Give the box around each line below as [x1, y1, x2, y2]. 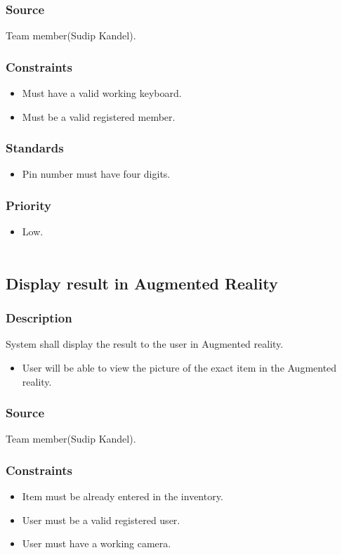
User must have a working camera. [22, 536, 171, 551]
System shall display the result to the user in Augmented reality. [6, 337, 284, 351]
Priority [6, 196, 51, 214]
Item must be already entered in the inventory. [22, 489, 223, 504]
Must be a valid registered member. [22, 109, 176, 124]
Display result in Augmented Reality [6, 272, 278, 294]
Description [6, 309, 72, 327]
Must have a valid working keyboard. [22, 86, 182, 100]
